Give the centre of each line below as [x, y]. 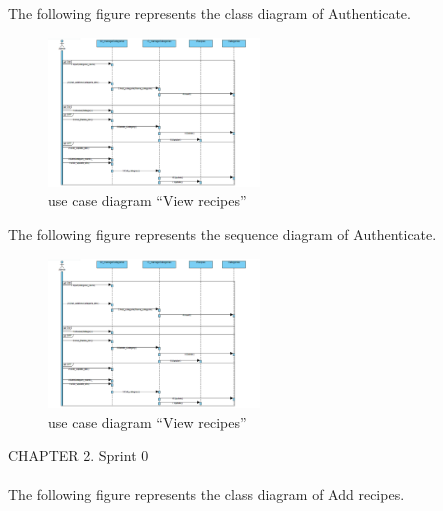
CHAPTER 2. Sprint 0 [78, 455]
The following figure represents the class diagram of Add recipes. [206, 494]
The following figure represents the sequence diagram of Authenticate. [222, 234]
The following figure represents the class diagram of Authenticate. [209, 13]
